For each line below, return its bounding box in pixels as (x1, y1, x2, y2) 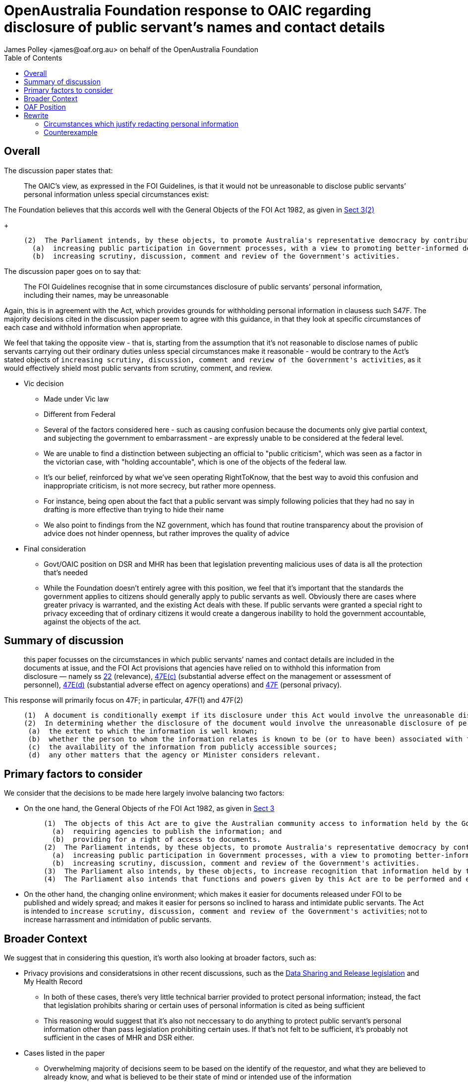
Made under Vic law (44, 394, 109, 403)
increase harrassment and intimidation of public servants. (24, 915, 212, 924)
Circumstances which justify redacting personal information (44, 119, 238, 128)
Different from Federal (44, 409, 116, 418)
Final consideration (24, 544, 86, 553)
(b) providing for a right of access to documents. (52, 835, 261, 844)
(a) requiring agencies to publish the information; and (52, 827, 282, 836)
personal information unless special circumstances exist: (24, 190, 209, 199)
